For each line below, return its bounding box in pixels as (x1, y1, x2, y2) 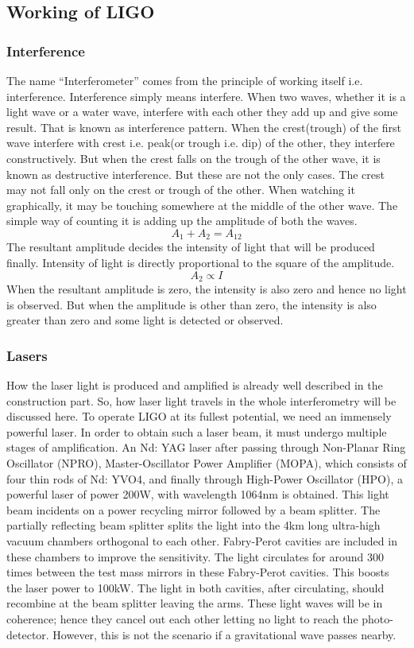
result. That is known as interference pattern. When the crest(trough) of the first (6, 118, 401, 135)
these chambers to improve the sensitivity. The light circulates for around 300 (6, 548, 385, 565)
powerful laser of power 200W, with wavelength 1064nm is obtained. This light (6, 486, 389, 502)
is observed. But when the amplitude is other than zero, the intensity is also (6, 296, 377, 312)
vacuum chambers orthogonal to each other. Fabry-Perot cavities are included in (6, 532, 397, 549)
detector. (6, 626, 49, 642)
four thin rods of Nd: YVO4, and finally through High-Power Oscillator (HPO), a (6, 470, 403, 487)
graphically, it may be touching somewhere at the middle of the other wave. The (6, 196, 398, 213)
